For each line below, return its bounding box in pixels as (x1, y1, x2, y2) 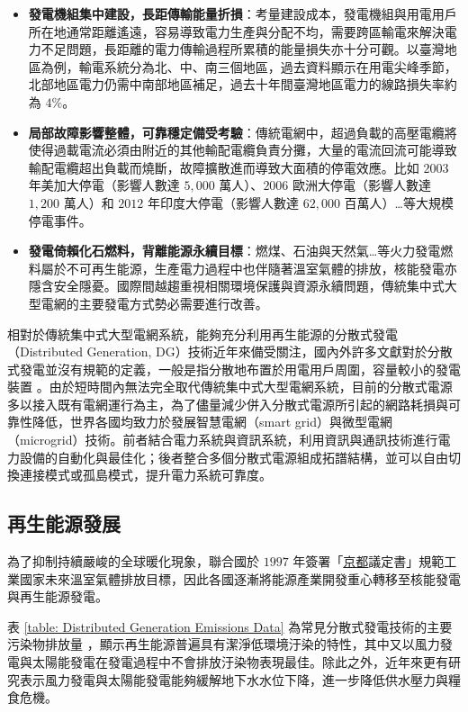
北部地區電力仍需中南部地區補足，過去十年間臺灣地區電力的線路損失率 (28, 75, 445, 94)
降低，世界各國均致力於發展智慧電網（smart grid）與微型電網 (31, 412, 392, 431)
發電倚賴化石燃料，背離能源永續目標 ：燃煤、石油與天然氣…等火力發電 (28, 241, 441, 260)
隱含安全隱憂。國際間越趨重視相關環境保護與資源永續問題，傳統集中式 (28, 276, 445, 295)
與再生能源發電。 (7, 587, 108, 606)
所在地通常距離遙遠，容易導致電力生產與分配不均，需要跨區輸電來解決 (28, 22, 445, 41)
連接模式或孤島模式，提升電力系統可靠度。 (19, 465, 272, 484)
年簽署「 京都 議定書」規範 (292, 552, 445, 571)
